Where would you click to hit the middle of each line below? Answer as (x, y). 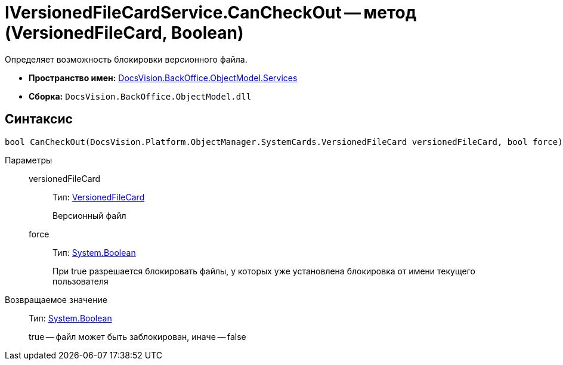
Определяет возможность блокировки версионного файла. (126, 59)
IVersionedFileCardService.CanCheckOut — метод (211, 13)
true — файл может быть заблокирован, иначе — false (137, 336)
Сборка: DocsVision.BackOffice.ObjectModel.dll (140, 96)
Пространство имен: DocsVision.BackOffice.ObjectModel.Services (163, 78)
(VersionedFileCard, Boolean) (124, 33)
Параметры (29, 160)
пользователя (81, 281)
